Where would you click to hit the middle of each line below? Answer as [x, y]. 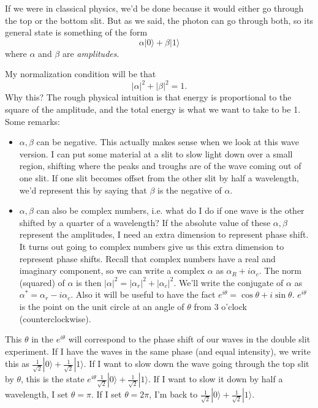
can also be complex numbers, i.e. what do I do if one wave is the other [170, 210]
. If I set [107, 394]
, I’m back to [173, 394]
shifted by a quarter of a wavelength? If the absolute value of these [145, 222]
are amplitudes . [91, 53]
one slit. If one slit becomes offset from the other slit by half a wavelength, [159, 178]
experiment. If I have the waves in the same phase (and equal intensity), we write [158, 351]
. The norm [280, 270]
